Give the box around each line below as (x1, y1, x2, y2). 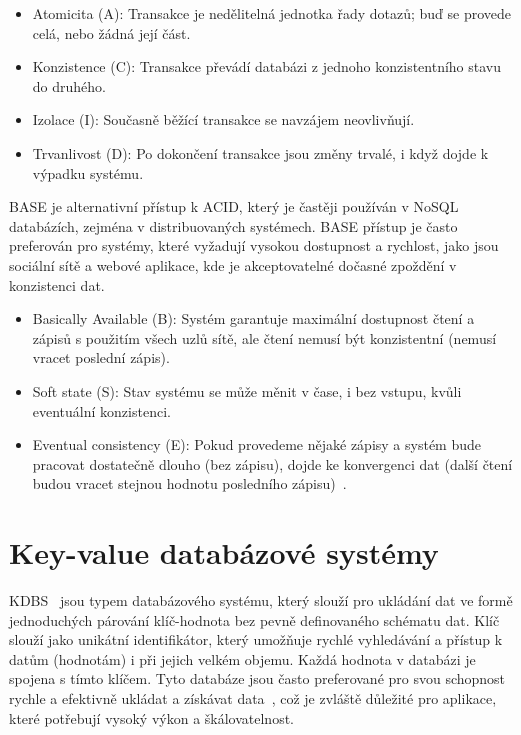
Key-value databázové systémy (9, 532, 439, 573)
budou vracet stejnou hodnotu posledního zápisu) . (32, 473, 347, 494)
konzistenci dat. (9, 274, 105, 295)
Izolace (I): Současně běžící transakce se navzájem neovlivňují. (32, 109, 415, 130)
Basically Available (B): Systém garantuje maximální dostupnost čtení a (32, 308, 475, 329)
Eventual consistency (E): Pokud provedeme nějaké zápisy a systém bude (32, 434, 482, 455)
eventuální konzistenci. (32, 400, 171, 421)
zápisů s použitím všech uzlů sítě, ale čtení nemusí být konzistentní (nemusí (32, 327, 497, 348)
